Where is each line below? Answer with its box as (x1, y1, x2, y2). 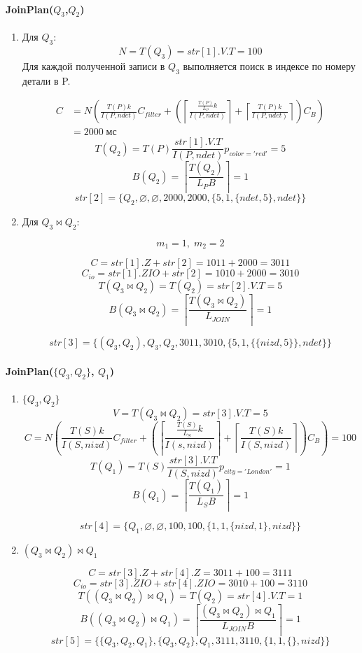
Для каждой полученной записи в (22, 58, 165, 73)
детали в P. (22, 73, 71, 87)
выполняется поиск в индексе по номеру (183, 58, 356, 73)
